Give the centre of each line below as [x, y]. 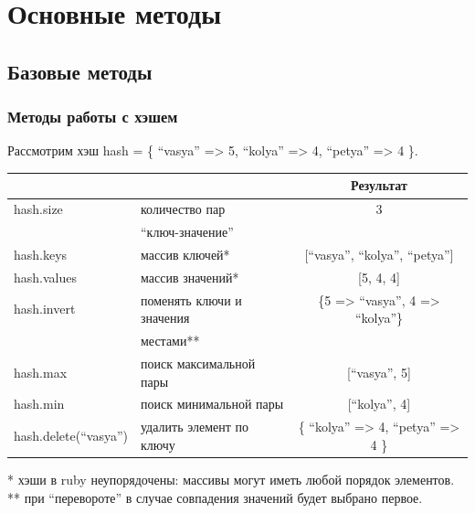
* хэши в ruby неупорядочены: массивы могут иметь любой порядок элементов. [231, 479]
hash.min [39, 404]
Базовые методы [80, 71]
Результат [379, 185]
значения [165, 318]
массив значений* [190, 277]
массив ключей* [185, 254]
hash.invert [45, 309]
